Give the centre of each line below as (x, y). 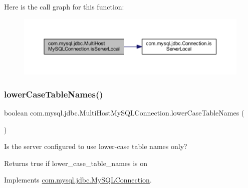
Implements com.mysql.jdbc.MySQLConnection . (78, 180)
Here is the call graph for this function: (64, 6)
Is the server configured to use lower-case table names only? (96, 146)
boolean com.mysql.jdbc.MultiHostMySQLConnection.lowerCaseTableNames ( (124, 112)
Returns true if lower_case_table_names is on (76, 163)
